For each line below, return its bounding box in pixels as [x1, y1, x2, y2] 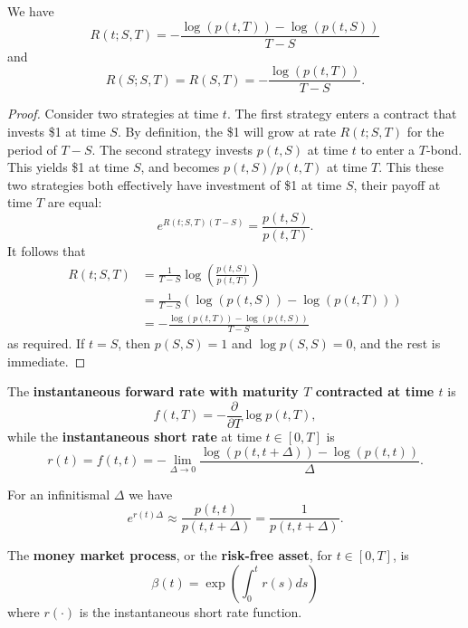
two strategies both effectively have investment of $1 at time [7, 175, 342, 194]
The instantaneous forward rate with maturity [7, 382, 299, 401]
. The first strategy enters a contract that [226, 104, 457, 123]
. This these [378, 157, 444, 176]
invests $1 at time [7, 121, 106, 140]
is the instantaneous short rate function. [79, 602, 302, 621]
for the [406, 121, 444, 140]
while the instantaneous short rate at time [7, 426, 262, 445]
